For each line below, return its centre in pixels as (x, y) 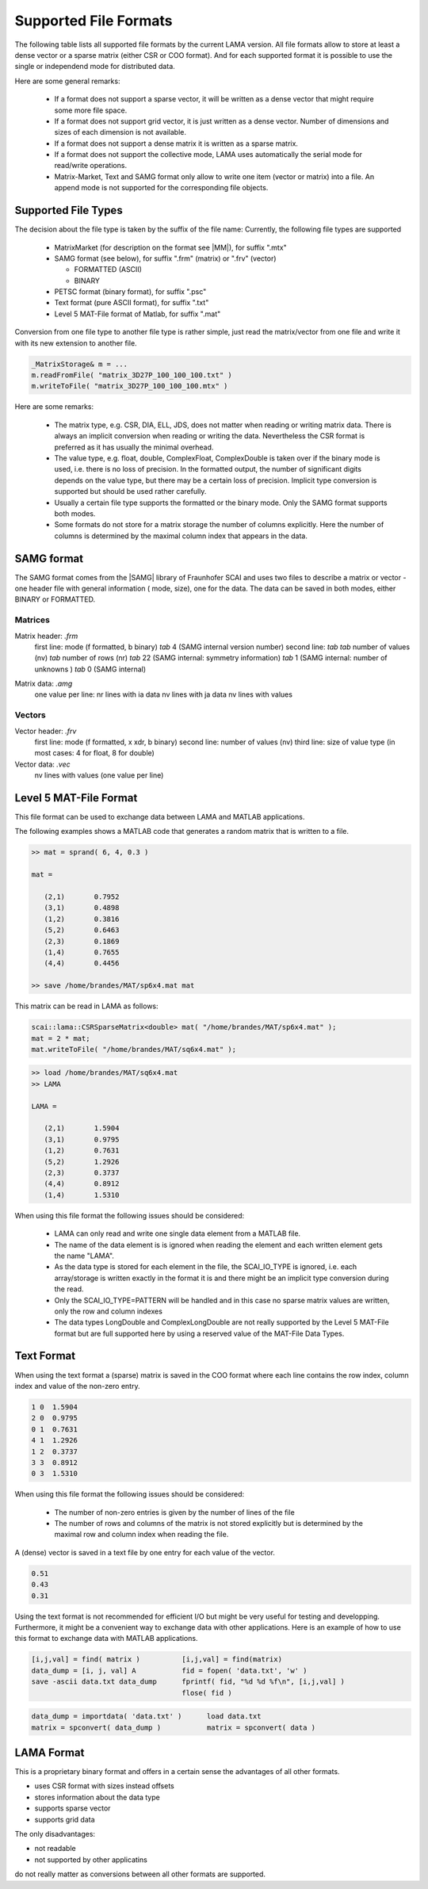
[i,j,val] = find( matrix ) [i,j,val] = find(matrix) (157, 1660)
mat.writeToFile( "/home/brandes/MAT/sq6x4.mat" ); (134, 1049)
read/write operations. (90, 166)
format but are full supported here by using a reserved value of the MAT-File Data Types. (199, 1333)
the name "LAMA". (84, 1256)
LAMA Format (50, 1752)
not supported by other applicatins (91, 1860)
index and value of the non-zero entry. (77, 1386)
